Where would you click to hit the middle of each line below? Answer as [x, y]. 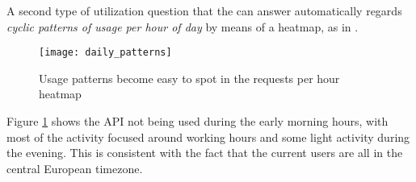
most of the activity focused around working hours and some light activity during [208, 136]
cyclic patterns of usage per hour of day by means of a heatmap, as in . [183, 26]
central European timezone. [75, 168]
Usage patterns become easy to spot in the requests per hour [189, 78]
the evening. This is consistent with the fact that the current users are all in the [205, 153]
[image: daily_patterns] [105, 53]
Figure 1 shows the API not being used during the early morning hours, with [197, 121]
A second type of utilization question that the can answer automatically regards [204, 10]
